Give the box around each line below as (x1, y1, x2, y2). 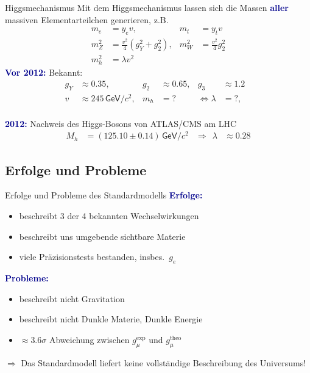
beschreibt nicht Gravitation (19, 292, 125, 305)
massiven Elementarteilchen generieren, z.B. (5, 13, 169, 26)
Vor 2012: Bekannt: (5, 66, 83, 79)
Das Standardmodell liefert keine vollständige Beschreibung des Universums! (21, 356, 306, 369)
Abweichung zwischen (49, 333, 130, 346)
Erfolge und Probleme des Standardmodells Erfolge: (5, 189, 203, 201)
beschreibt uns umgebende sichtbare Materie (19, 230, 186, 242)
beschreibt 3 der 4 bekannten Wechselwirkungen (19, 209, 199, 222)
